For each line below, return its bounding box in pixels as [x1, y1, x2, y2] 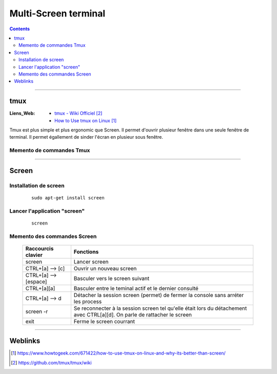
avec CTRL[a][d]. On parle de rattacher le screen [73, 311, 192, 318]
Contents [9, 26, 30, 32]
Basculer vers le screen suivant [73, 275, 150, 282]
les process [73, 298, 102, 305]
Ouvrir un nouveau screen [73, 265, 137, 272]
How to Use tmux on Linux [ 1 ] [54, 117, 117, 123]
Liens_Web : [9, 110, 35, 117]
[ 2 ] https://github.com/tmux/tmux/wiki [11, 360, 92, 366]
